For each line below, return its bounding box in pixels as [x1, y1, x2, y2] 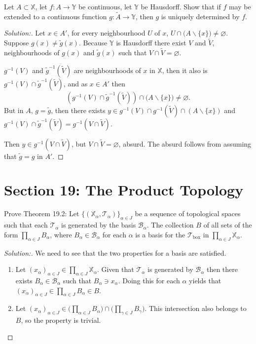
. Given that [97, 264, 134, 274]
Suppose [4, 38, 29, 48]
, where [50, 229, 72, 239]
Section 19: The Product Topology [4, 180, 244, 200]
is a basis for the [135, 229, 185, 239]
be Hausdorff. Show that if [141, 1, 221, 11]
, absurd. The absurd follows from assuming [118, 138, 252, 149]
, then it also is [162, 65, 208, 75]
